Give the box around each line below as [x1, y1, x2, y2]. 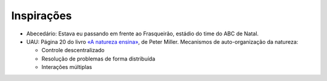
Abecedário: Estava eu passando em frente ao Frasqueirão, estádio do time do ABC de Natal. [26, 30, 259, 37]
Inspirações [11, 9, 72, 22]
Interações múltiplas [41, 64, 92, 71]
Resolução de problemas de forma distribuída [41, 55, 156, 62]
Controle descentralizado [41, 47, 105, 54]
